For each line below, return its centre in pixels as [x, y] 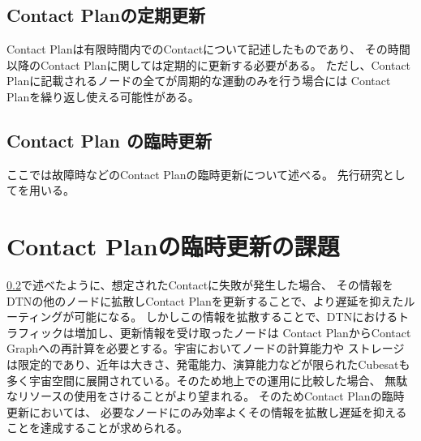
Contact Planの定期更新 [106, 15]
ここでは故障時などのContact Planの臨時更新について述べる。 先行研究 [195, 174]
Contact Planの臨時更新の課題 [173, 246]
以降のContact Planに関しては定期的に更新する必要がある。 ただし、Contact [209, 64]
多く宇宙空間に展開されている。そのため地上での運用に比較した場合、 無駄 [207, 380]
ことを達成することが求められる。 [97, 428]
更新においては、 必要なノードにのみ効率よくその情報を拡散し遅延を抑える [207, 411]
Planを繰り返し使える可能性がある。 [103, 96]
